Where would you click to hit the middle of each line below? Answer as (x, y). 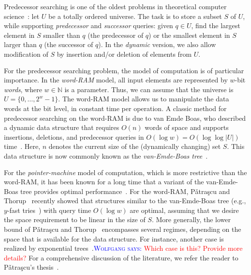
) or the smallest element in (189, 35)
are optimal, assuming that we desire (184, 210)
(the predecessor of (116, 35)
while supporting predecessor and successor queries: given (89, 25)
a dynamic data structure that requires (62, 127)
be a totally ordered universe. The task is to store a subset (135, 16)
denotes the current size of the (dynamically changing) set (135, 146)
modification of (26, 54)
